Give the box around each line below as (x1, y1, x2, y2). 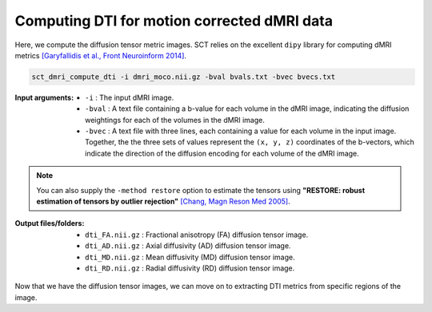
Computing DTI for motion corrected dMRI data (14, 12, 334, 30)
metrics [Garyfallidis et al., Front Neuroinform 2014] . (14, 50, 187, 60)
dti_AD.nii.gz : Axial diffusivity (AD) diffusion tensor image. (85, 241, 291, 251)
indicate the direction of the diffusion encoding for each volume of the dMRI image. (85, 148, 359, 158)
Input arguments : (14, 93, 74, 102)
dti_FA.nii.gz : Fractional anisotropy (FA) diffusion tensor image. (85, 230, 309, 239)
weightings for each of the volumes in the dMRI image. (85, 115, 266, 124)
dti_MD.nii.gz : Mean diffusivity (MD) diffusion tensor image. (85, 252, 295, 262)
